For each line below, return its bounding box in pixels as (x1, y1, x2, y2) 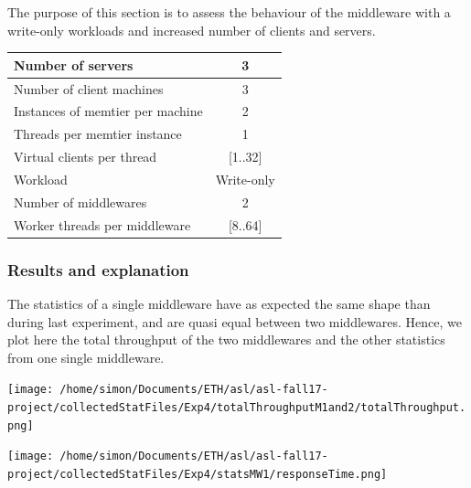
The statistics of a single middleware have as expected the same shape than (7, 293, 431, 313)
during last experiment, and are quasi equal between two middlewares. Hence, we (7, 312, 462, 331)
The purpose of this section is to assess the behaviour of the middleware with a (7, 3, 451, 21)
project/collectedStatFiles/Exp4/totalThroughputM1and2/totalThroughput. (7, 400, 466, 414)
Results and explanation (7, 258, 189, 281)
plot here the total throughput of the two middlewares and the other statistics (7, 330, 445, 349)
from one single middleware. (7, 347, 165, 366)
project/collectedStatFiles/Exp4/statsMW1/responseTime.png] (7, 467, 388, 481)
